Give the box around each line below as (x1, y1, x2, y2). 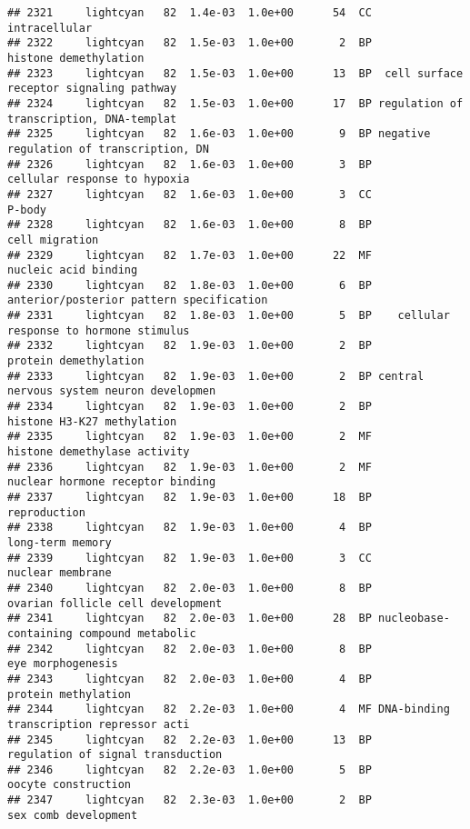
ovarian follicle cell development (7, 596, 223, 610)
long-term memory (7, 535, 112, 549)
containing (7, 626, 73, 640)
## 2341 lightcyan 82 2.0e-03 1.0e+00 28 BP (7, 612, 372, 625)
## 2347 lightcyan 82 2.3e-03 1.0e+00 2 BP (7, 794, 372, 807)
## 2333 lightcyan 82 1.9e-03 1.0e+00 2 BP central (7, 369, 425, 383)
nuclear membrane (7, 566, 112, 580)
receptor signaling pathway (7, 82, 177, 95)
